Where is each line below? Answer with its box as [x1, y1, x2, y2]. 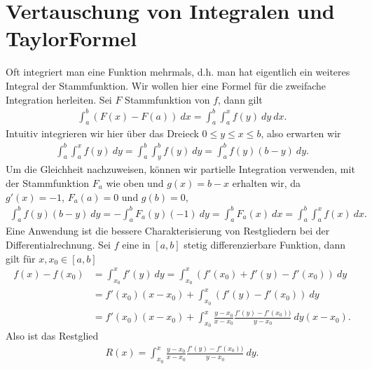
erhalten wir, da [232, 175, 301, 190]
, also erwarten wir [261, 126, 341, 141]
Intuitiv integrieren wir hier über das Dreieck [6, 126, 199, 141]
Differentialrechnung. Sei [6, 237, 111, 252]
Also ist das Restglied [6, 328, 99, 343]
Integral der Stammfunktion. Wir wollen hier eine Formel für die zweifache [6, 78, 326, 92]
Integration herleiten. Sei [6, 92, 112, 106]
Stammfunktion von [125, 92, 210, 106]
